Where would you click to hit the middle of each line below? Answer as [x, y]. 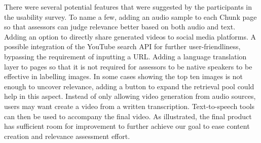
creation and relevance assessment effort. [67, 136]
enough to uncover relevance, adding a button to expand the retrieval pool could [129, 86]
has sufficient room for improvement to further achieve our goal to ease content [127, 126]
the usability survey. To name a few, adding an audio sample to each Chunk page [130, 16]
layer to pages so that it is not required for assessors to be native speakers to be [128, 66]
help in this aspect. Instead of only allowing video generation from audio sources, [130, 96]
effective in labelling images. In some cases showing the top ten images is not [124, 76]
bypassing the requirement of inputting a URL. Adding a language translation [125, 56]
